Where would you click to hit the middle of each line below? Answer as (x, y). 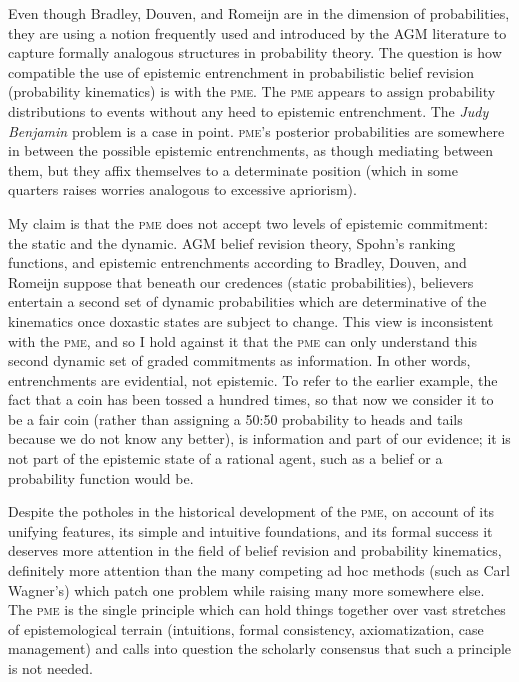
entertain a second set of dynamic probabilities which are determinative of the (247, 301)
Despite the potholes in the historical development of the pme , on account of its (251, 511)
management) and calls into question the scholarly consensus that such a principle (260, 648)
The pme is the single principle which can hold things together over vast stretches (257, 609)
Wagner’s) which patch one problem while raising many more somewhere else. (246, 589)
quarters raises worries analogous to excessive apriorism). (182, 189)
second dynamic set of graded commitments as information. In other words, (239, 360)
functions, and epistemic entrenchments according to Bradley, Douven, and (237, 262)
